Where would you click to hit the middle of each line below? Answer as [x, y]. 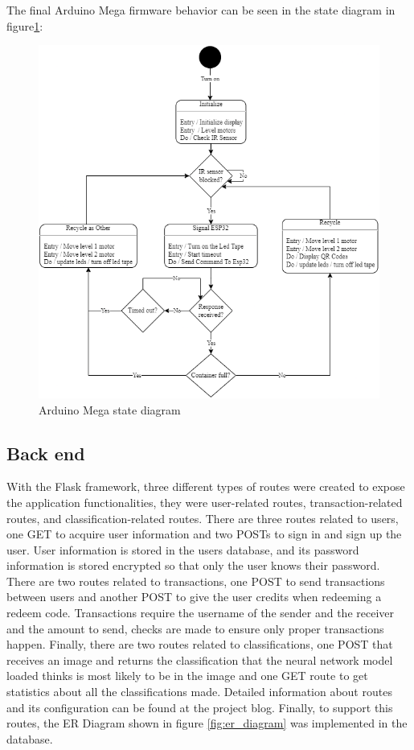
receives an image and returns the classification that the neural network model [200, 659]
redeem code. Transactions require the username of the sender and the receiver [201, 613]
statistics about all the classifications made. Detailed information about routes [199, 692]
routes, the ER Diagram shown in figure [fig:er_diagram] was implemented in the [207, 723]
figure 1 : [25, 25]
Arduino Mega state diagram [110, 409]
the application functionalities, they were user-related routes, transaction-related [205, 502]
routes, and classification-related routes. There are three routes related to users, [203, 518]
